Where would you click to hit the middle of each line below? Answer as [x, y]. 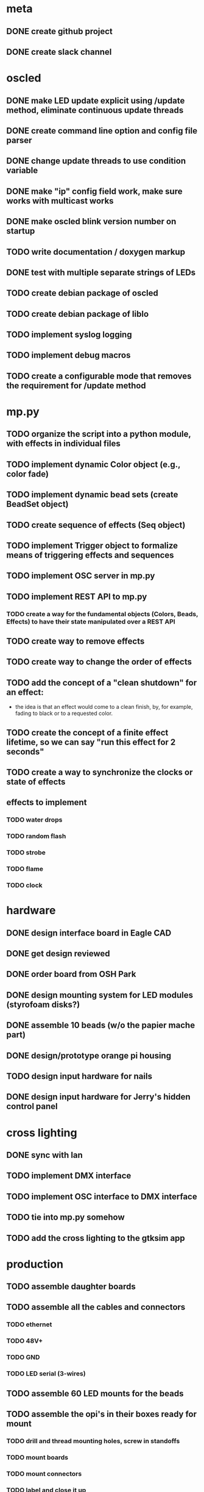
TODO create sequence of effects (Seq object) [96, 525]
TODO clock [24, 886]
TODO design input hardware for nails [79, 1076]
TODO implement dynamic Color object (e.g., [93, 464]
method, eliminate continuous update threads [95, 110]
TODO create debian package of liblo [78, 314]
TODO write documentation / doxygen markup [96, 252]
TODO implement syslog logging [69, 335]
